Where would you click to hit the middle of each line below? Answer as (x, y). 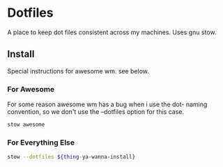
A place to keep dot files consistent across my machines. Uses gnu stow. (112, 32)
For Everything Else (41, 143)
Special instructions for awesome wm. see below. (78, 71)
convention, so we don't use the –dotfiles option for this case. (96, 112)
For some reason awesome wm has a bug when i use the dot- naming (107, 104)
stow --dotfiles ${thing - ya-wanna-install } (71, 157)
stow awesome (26, 125)
